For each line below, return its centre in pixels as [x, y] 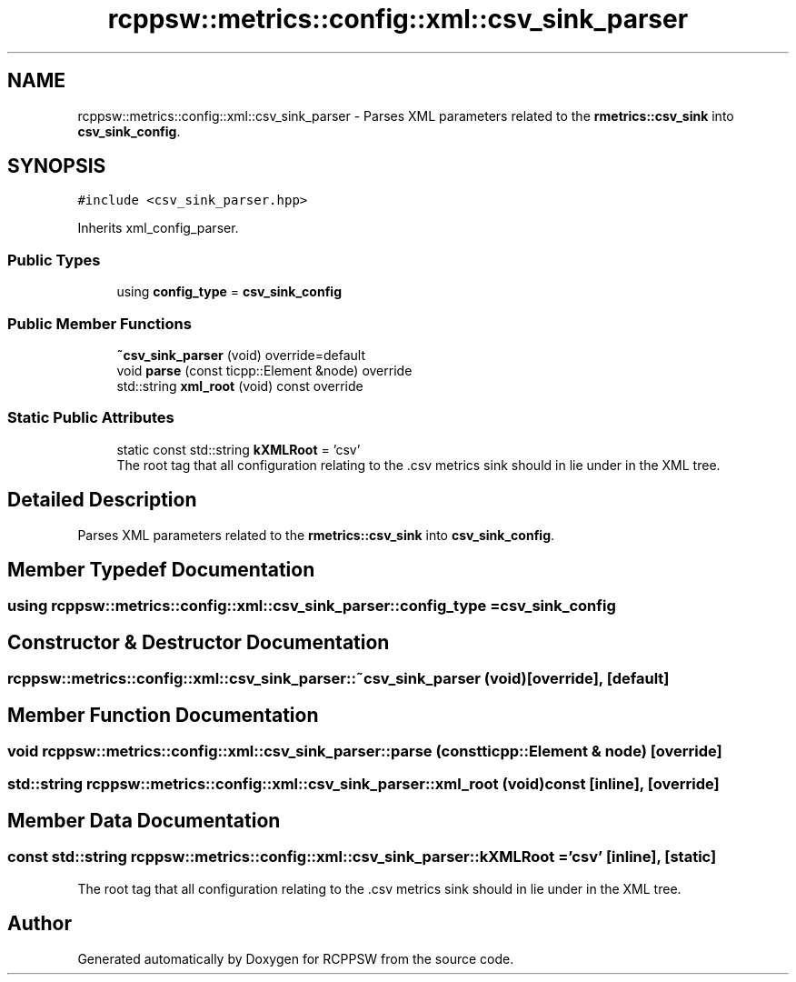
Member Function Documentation [163, 715]
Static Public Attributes [91, 418]
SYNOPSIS [57, 166]
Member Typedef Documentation [161, 569]
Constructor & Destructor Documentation [199, 642]
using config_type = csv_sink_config [229, 292]
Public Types [54, 260]
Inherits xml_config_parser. [158, 228]
